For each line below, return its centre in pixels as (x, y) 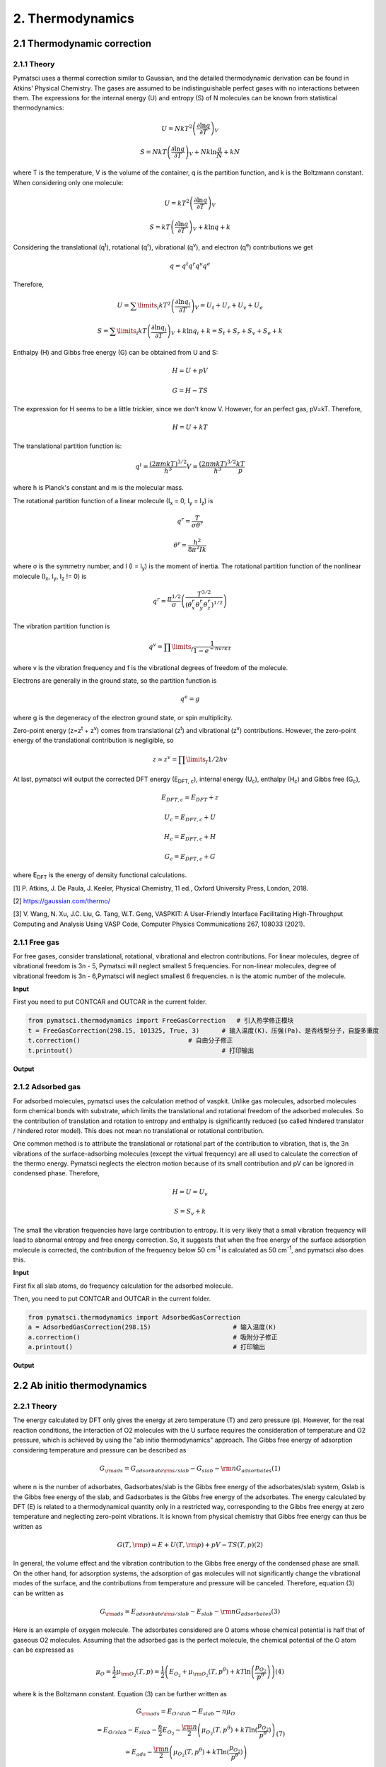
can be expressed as (43, 1650)
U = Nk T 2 (177, 128)
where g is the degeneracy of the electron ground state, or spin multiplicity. (123, 717)
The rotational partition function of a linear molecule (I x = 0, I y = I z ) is (113, 501)
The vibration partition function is (62, 626)
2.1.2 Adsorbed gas (47, 1087)
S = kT (160, 227)
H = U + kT (190, 427)
